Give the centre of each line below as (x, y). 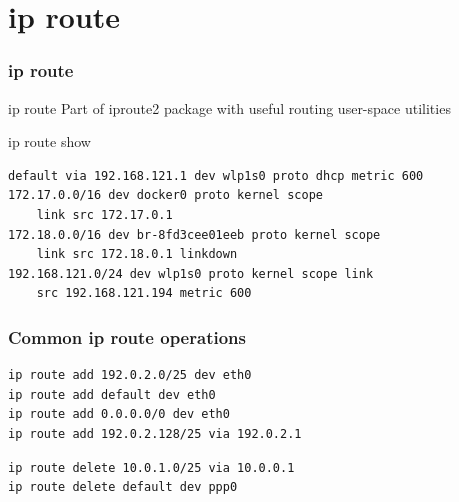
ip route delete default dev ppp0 (123, 487)
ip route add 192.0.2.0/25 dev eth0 (130, 375)
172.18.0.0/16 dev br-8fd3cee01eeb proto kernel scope (194, 234)
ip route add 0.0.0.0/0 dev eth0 (119, 414)
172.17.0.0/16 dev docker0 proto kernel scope (165, 195)
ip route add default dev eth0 (112, 394)
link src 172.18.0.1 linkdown (137, 254)
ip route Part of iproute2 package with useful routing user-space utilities (229, 107)
